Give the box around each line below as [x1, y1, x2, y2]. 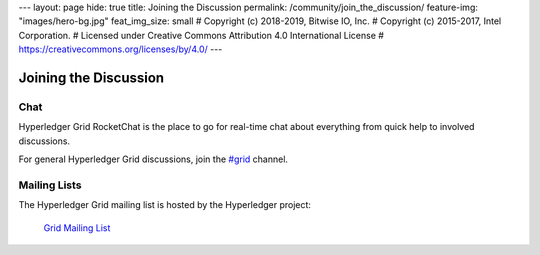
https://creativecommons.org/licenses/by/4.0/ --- [18, 43, 223, 55]
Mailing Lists [18, 178, 82, 192]
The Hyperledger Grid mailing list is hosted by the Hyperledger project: [18, 199, 312, 211]
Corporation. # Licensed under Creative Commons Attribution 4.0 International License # [18, 29, 385, 41]
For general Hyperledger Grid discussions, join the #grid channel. [18, 153, 289, 165]
